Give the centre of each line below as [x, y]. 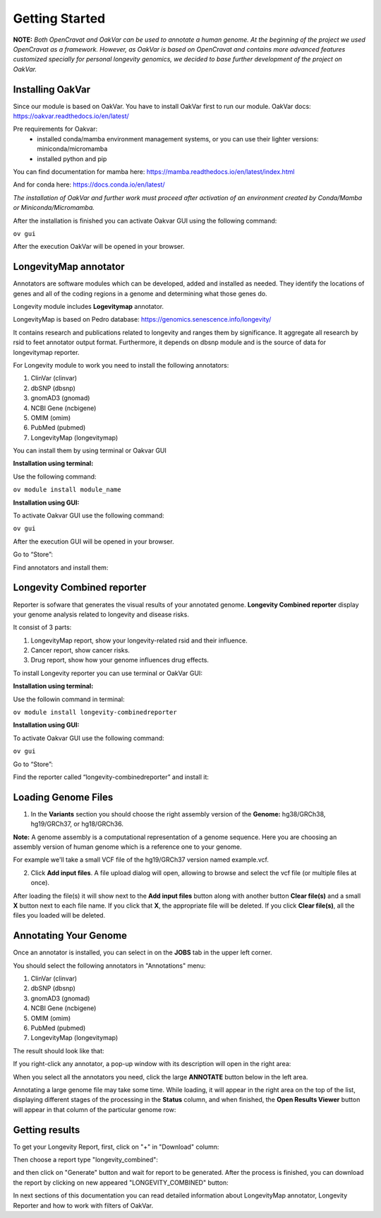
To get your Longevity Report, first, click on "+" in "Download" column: [116, 1147]
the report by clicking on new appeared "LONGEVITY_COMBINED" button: [121, 1182]
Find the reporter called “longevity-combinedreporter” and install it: [111, 777]
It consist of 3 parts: [42, 627]
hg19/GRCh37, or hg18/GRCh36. [77, 824]
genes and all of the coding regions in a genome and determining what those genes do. [140, 293]
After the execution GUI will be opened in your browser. [93, 541]
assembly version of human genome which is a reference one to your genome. [127, 847]
